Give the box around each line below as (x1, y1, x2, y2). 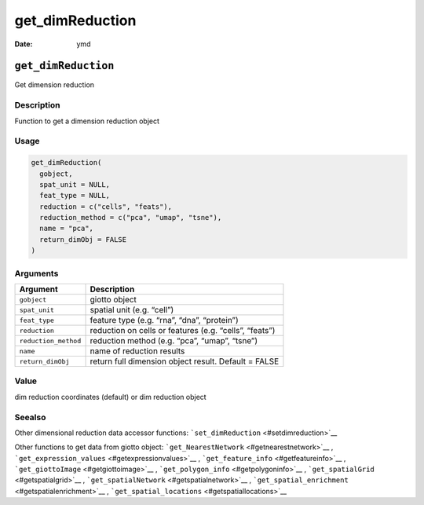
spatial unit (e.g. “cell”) (90, 305, 174, 315)
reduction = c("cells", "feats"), (39, 202, 173, 211)
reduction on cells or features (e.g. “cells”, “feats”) (90, 325, 276, 335)
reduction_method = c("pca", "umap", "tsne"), (39, 213, 222, 222)
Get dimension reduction (14, 80, 94, 90)
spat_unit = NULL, (39, 180, 110, 188)
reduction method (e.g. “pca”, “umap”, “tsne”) (90, 335, 258, 346)
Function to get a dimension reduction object (14, 116, 160, 126)
